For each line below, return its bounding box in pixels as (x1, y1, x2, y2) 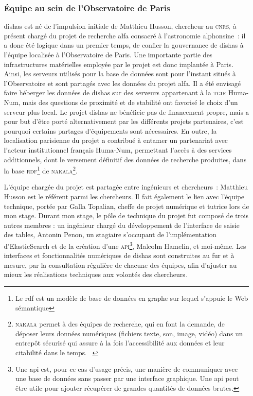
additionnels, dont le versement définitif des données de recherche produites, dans (4, 154, 247, 164)
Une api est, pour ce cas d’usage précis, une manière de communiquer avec (15, 363, 238, 374)
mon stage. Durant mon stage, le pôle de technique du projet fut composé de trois (4, 210, 249, 221)
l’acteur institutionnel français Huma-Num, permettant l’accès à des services (4, 144, 232, 155)
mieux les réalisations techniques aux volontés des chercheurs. (4, 269, 187, 279)
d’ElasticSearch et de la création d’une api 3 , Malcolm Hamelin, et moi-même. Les (4, 239, 246, 251)
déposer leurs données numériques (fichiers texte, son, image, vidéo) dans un (15, 328, 243, 338)
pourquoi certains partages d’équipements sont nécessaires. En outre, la (4, 125, 217, 136)
